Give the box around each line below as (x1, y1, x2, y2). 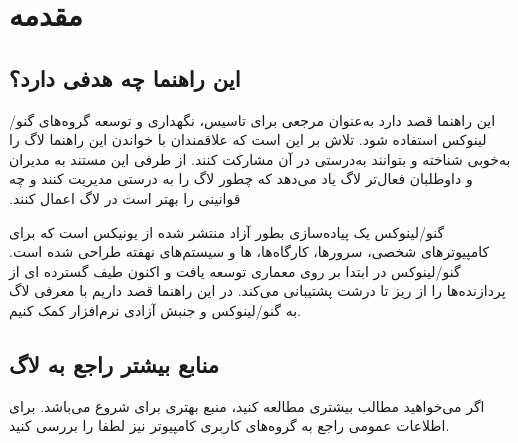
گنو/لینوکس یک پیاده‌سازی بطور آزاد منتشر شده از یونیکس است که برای (9, 221, 445, 242)
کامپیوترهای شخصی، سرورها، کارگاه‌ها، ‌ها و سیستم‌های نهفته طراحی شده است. (9, 241, 490, 262)
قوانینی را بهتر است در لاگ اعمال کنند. (9, 187, 241, 208)
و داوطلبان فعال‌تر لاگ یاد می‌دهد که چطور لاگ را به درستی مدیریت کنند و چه (9, 168, 473, 189)
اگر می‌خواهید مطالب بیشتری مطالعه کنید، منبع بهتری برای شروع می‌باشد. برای (9, 395, 485, 416)
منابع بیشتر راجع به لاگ (9, 348, 220, 379)
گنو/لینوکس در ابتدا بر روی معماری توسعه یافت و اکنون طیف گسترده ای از (9, 260, 461, 281)
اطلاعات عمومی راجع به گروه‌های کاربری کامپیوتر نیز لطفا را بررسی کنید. (9, 415, 450, 436)
